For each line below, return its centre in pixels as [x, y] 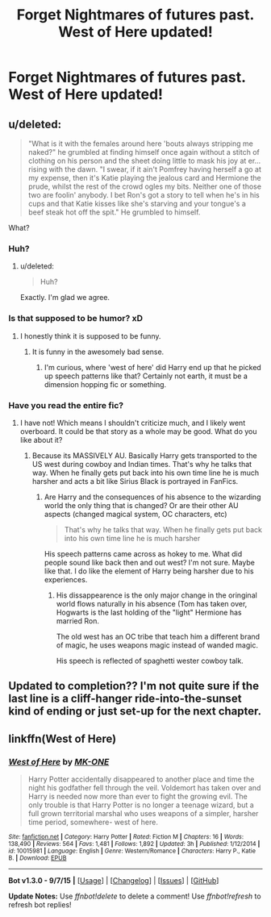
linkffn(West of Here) [63, 738]
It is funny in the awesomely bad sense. [98, 352]
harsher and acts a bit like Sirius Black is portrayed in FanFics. [135, 481]
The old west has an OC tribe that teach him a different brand [158, 636]
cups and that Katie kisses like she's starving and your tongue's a [137, 204]
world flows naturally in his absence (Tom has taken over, [152, 603]
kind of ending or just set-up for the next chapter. [135, 711]
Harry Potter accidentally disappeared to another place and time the [141, 779]
